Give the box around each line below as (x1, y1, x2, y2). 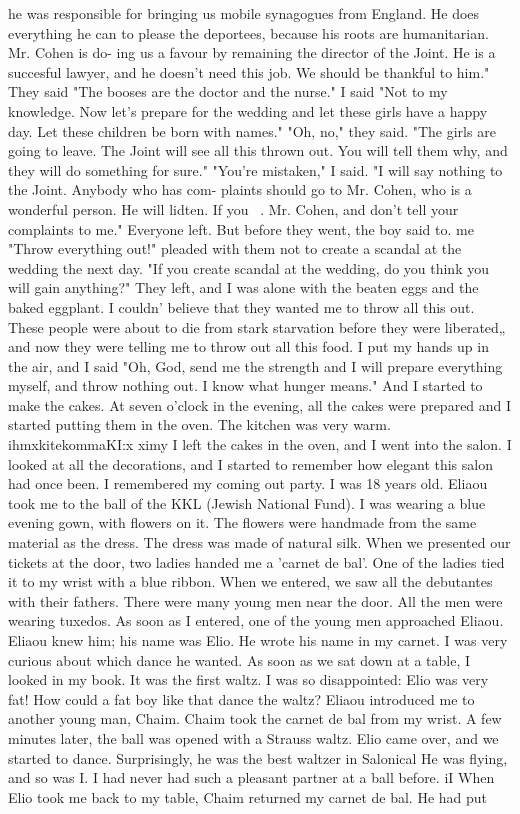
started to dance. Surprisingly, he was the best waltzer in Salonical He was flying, (8, 747, 508, 768)
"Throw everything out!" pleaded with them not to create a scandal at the (8, 238, 462, 259)
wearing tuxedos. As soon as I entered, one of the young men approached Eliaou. (8, 610, 504, 631)
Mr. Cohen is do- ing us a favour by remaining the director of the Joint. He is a (8, 42, 496, 63)
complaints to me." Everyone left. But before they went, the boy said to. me (8, 218, 474, 239)
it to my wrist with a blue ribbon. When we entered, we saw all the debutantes (8, 571, 493, 592)
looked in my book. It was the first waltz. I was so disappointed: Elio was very (8, 669, 489, 690)
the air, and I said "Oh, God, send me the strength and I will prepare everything (8, 355, 503, 376)
